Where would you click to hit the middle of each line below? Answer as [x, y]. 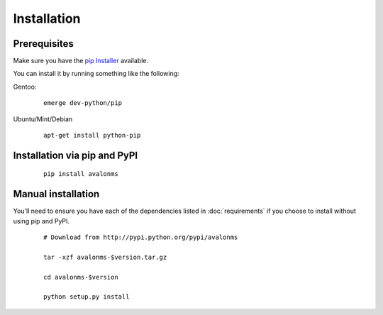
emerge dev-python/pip [83, 103]
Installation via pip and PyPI [76, 155]
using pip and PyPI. [41, 221]
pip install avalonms [81, 174]
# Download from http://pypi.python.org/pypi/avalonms [141, 237]
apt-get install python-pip [92, 136]
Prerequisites [43, 44]
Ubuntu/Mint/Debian [43, 119]
